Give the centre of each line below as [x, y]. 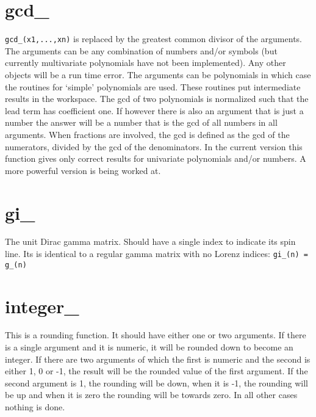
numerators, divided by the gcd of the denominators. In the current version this [154, 146]
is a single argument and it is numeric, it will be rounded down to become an [149, 347]
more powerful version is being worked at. [83, 170]
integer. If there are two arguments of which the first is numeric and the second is [158, 359]
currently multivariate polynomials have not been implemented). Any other [145, 63]
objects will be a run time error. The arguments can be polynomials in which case [158, 74]
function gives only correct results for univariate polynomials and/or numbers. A [156, 158]
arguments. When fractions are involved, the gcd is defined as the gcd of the [147, 134]
